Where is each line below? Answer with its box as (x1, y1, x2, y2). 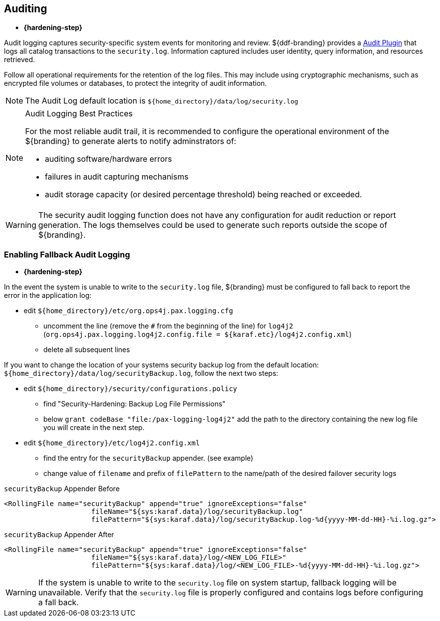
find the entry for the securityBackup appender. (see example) (43, 454, 253, 463)
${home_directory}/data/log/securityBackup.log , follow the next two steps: (4, 369, 278, 378)
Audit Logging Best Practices (25, 109, 133, 119)
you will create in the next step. (43, 423, 145, 432)
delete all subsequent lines (43, 345, 130, 354)
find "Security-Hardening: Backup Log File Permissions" (43, 400, 226, 408)
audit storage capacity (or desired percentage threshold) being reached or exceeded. (45, 189, 362, 200)
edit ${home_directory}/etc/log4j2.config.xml (24, 438, 200, 447)
